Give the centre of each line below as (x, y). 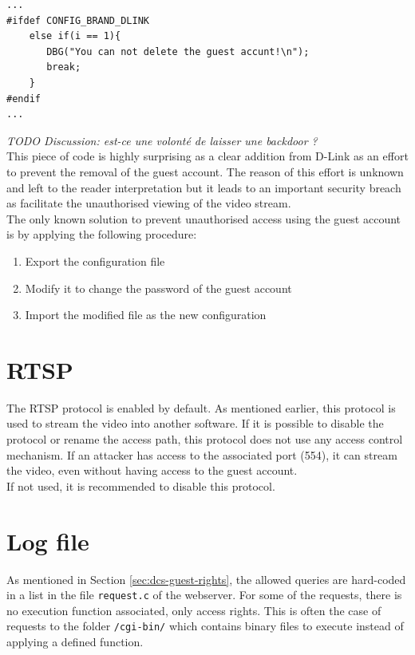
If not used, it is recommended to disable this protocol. (141, 485)
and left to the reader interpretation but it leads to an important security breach (204, 187)
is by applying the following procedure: (102, 234)
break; (64, 67)
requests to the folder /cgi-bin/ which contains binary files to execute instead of (205, 626)
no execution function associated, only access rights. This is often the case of (194, 610)
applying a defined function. (75, 641)
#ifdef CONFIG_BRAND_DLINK (78, 20)
